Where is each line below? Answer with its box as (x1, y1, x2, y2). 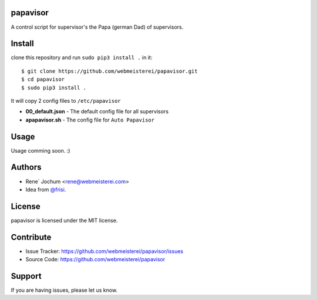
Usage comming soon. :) (11, 147, 70, 154)
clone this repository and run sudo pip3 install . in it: (11, 54, 153, 61)
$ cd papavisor (21, 76, 65, 83)
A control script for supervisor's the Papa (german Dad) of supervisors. (11, 23, 184, 31)
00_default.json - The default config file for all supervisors (25, 108, 169, 115)
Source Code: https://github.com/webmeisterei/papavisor (25, 256, 166, 263)
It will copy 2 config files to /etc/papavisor (11, 97, 122, 104)
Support (11, 271, 42, 281)
